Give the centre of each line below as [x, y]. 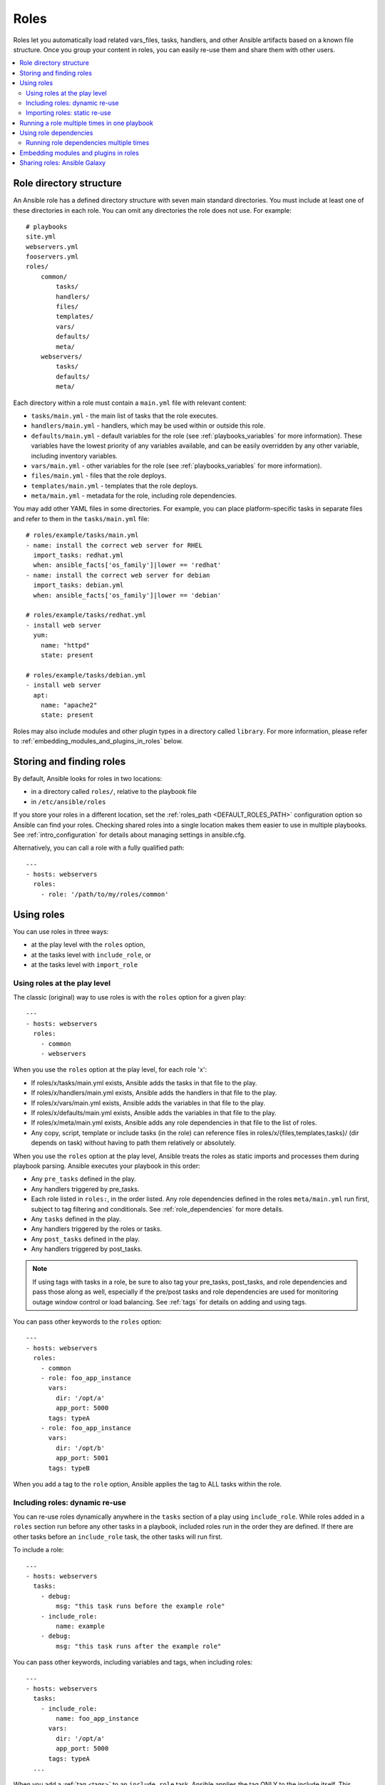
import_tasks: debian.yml [78, 585]
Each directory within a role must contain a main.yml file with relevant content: [130, 403]
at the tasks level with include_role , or [91, 955]
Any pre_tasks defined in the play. [84, 1179]
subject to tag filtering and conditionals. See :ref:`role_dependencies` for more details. [158, 1209]
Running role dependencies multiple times [88, 143]
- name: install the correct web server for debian [118, 575]
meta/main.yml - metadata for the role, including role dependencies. [134, 496]
